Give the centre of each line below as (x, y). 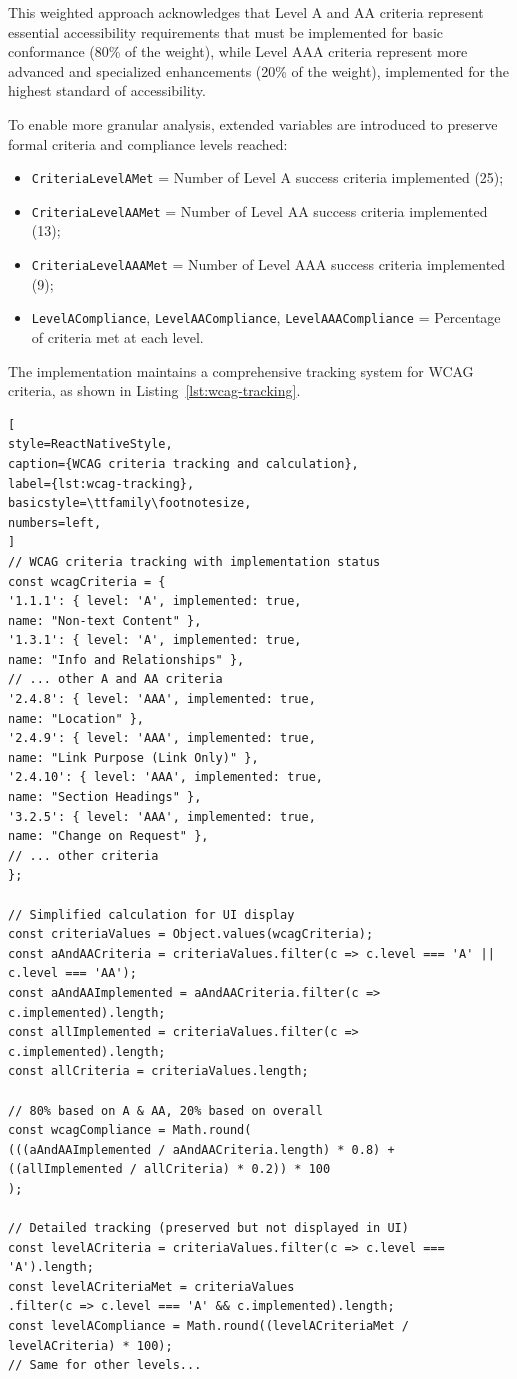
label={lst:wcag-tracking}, (101, 483)
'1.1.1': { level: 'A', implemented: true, (155, 601)
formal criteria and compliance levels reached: (148, 143)
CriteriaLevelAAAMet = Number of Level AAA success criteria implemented (268, 264)
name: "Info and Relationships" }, (126, 659)
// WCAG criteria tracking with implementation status (194, 561)
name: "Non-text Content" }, (105, 620)
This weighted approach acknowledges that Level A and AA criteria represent (246, 12)
